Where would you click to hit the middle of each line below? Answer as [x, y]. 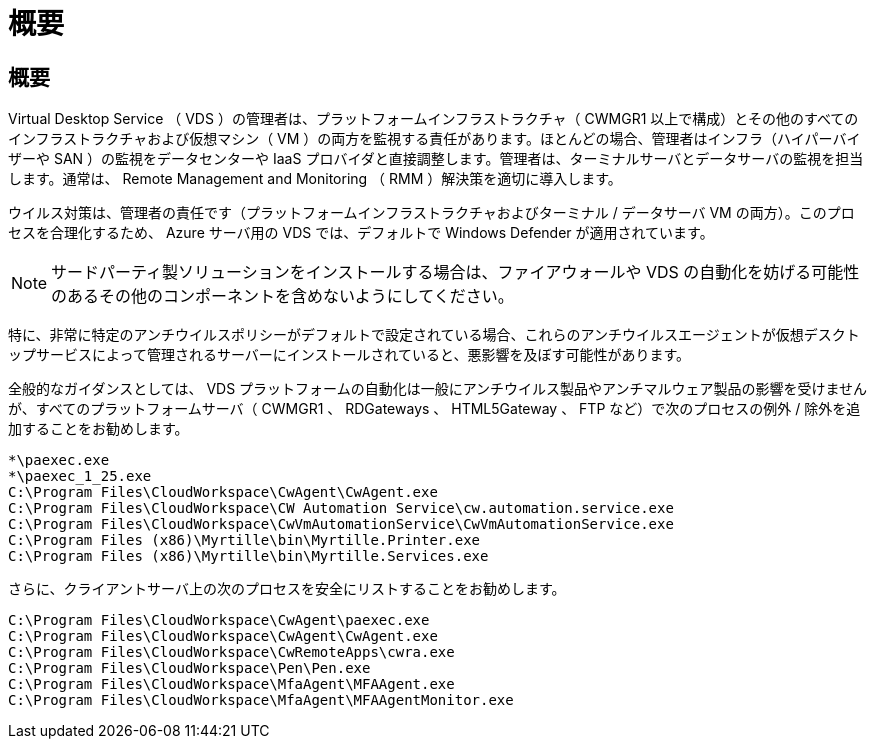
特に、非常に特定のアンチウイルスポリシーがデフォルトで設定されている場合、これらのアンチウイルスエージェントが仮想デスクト [434, 335]
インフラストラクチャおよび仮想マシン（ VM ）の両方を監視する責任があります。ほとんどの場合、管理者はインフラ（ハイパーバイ [434, 139]
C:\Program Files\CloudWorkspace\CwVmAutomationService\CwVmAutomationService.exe [341, 524]
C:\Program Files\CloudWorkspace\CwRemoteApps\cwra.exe [231, 652]
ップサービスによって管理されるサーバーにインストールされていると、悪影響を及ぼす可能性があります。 [349, 355]
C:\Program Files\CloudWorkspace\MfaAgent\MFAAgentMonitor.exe [261, 700]
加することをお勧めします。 [98, 429]
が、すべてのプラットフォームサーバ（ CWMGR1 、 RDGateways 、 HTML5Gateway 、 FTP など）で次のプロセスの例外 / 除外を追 [434, 409]
